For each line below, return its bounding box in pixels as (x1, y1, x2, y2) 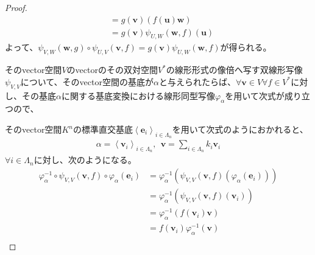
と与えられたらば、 (158, 75, 236, 88)
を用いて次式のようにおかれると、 (172, 123, 308, 136)
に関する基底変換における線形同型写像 (61, 89, 215, 102)
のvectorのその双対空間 (66, 63, 158, 76)
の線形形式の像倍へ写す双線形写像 (166, 63, 303, 76)
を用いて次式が (225, 89, 285, 102)
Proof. (5, 1, 27, 13)
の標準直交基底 (73, 123, 133, 136)
